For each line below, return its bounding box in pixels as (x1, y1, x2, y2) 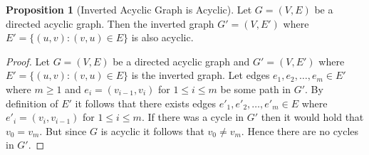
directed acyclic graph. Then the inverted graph (6, 16, 214, 31)
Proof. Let (6, 53, 50, 68)
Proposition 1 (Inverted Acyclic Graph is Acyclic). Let (6, 2, 252, 16)
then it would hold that (261, 109, 364, 124)
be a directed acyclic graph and (113, 53, 250, 68)
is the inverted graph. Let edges (131, 68, 270, 82)
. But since (39, 123, 87, 138)
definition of (6, 95, 58, 110)
